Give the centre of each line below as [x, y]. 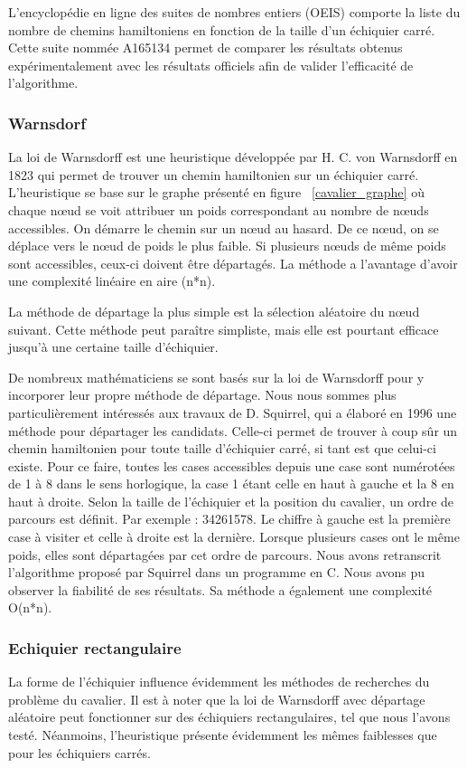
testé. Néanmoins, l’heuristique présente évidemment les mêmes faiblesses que [223, 735]
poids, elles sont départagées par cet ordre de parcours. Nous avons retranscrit [225, 554]
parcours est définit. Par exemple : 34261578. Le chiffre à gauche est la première [229, 519]
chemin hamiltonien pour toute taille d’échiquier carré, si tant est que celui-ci [222, 448]
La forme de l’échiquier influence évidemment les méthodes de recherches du [219, 682]
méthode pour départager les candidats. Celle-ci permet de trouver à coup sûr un [233, 430]
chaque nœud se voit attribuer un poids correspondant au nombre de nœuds [219, 209]
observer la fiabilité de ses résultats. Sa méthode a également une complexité [220, 589]
